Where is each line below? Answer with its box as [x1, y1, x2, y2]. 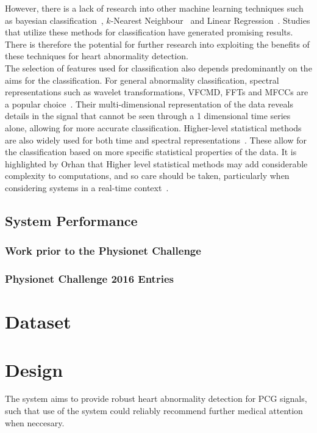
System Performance [5, 211, 138, 230]
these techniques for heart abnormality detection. [5, 49, 188, 62]
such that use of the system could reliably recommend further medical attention [5, 404, 303, 417]
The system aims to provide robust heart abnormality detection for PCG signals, [5, 392, 307, 405]
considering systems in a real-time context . [5, 181, 169, 194]
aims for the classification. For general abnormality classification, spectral [5, 73, 279, 86]
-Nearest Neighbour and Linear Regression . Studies [110, 13, 310, 26]
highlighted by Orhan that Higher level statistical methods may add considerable [5, 157, 308, 170]
